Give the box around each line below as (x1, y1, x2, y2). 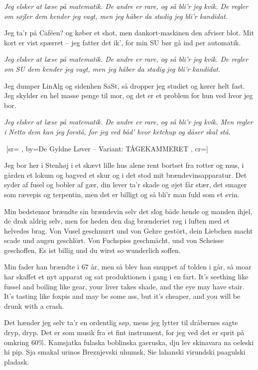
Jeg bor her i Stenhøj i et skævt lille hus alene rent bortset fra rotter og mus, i (4, 160, 244, 170)
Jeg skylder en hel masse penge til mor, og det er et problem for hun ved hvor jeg (4, 90, 253, 101)
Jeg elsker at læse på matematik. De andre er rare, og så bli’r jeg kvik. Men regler (4, 117, 253, 127)
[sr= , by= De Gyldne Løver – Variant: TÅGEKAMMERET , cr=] (6, 143, 208, 153)
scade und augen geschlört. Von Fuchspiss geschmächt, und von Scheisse (4, 235, 224, 246)
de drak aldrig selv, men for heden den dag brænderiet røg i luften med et (4, 216, 230, 226)
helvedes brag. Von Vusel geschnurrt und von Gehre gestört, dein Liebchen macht (4, 225, 253, 236)
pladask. (4, 356, 29, 367)
